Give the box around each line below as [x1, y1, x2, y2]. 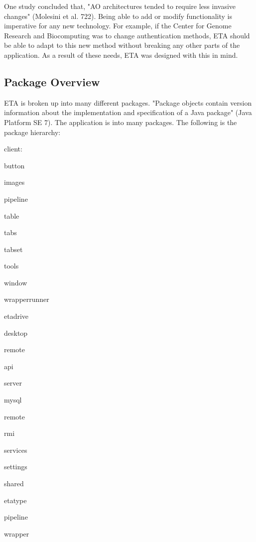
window [4, 277, 27, 287]
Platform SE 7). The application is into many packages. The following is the [4, 117, 237, 127]
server [4, 378, 22, 388]
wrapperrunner [4, 294, 49, 304]
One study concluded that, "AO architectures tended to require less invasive [4, 1, 236, 11]
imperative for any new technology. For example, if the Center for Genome [4, 20, 232, 31]
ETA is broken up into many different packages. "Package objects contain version [4, 97, 252, 108]
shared [4, 478, 24, 489]
